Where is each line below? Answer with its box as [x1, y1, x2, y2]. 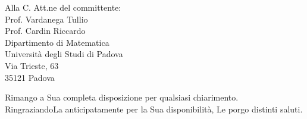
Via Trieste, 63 [5, 59, 59, 71]
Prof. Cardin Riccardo [5, 24, 86, 37]
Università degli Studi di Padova [5, 48, 123, 60]
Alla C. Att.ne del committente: [5, 1, 121, 13]
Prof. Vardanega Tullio [5, 12, 88, 25]
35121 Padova [5, 71, 55, 83]
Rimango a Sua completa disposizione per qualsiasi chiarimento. [5, 91, 239, 104]
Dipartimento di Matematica [5, 36, 109, 48]
